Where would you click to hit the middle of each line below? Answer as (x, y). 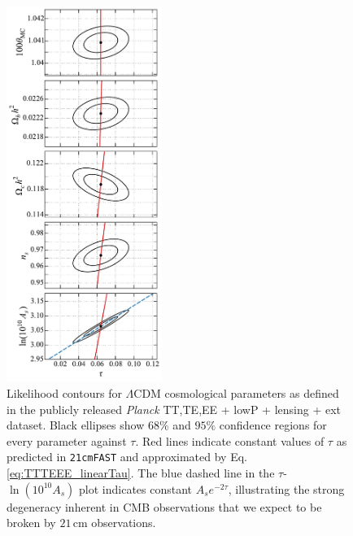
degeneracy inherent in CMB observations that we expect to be (164, 506)
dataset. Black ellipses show (76, 425)
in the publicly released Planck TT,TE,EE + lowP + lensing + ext (174, 409)
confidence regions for (273, 425)
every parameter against (67, 440)
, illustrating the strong (286, 488)
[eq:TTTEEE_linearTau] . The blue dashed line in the (141, 473)
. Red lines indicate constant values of (230, 440)
